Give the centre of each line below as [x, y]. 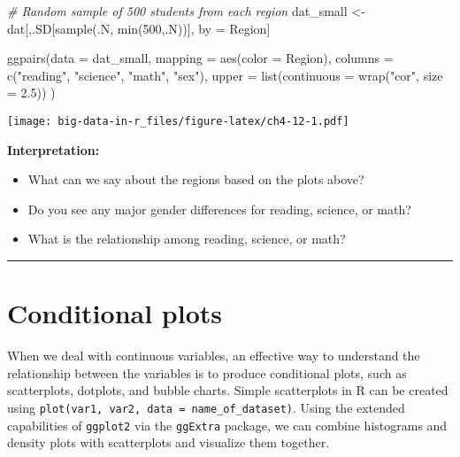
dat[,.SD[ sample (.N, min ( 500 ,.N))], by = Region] [139, 28]
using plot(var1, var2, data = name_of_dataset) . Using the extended [206, 407]
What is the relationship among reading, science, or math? [187, 239]
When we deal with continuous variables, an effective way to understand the [214, 356]
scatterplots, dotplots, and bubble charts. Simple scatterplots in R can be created [228, 390]
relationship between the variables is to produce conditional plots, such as [207, 372]
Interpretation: [54, 149]
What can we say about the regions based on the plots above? [196, 179]
